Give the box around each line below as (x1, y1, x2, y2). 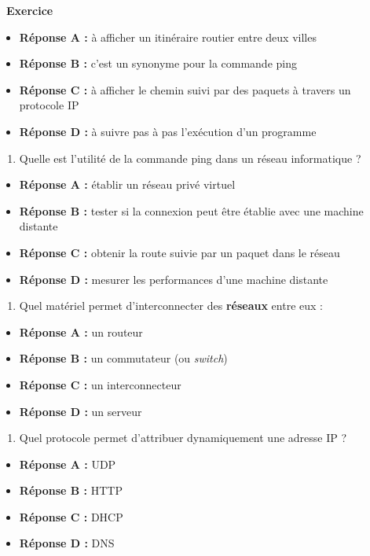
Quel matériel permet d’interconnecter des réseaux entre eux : (19, 297, 323, 314)
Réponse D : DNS (19, 535, 115, 551)
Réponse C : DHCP (19, 508, 123, 525)
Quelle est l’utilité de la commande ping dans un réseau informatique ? (19, 149, 361, 166)
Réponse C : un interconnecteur (19, 376, 181, 392)
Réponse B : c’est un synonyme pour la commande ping (19, 55, 297, 72)
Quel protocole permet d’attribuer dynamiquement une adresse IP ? (19, 429, 347, 446)
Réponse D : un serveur (19, 403, 142, 419)
